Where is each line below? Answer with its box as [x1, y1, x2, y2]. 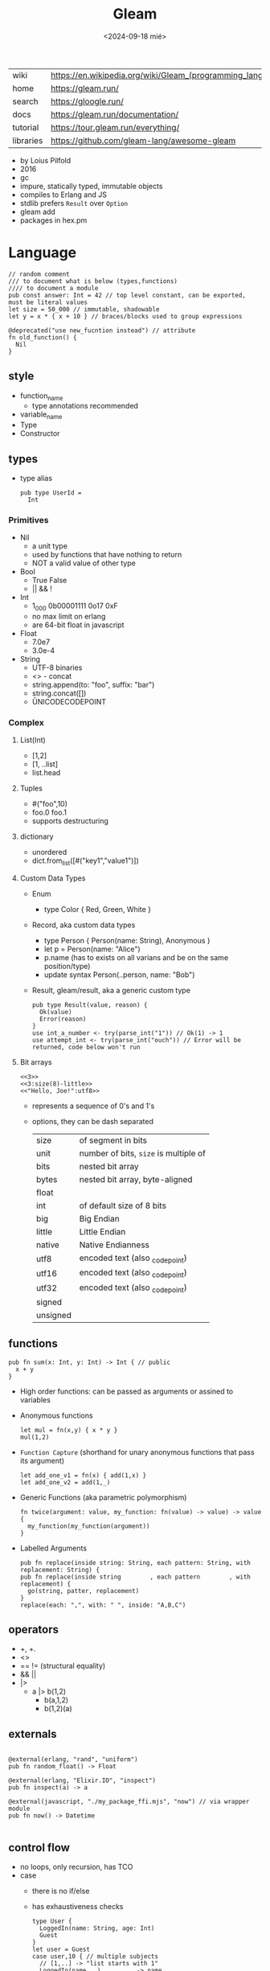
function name [19, 391, 63, 402]
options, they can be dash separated [31, 1117, 154, 1127]
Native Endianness [79, 1239, 150, 1250]
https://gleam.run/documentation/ [51, 109, 179, 120]
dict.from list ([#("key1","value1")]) [31, 856, 139, 868]
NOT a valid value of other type [31, 558, 137, 568]
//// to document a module [8, 284, 99, 292]
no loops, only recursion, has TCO [19, 1862, 133, 1872]
